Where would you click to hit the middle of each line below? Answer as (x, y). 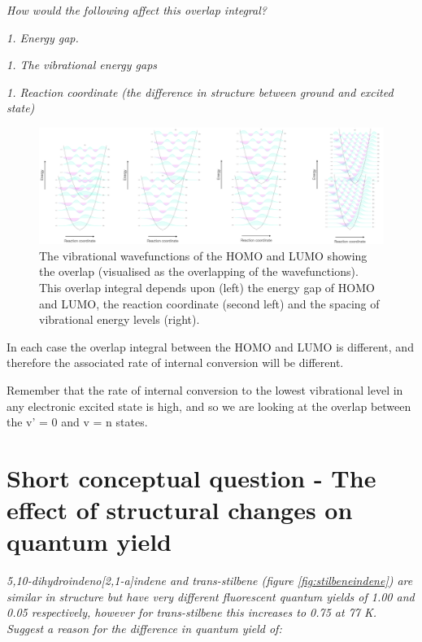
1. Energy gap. (43, 37)
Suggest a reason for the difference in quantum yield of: (144, 629)
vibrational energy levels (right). (120, 319)
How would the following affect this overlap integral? (137, 10)
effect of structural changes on (180, 510)
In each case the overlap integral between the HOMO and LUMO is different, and (210, 346)
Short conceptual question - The (191, 477)
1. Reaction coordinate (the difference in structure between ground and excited (200, 92)
